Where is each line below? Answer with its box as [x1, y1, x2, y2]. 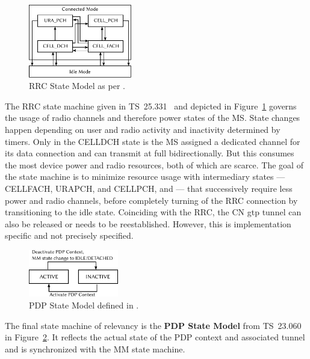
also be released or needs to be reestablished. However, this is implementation [5, 217, 291, 230]
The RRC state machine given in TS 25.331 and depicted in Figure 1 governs [5, 99, 297, 112]
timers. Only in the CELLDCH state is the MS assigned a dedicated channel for [5, 135, 300, 147]
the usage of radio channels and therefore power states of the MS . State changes [5, 111, 300, 124]
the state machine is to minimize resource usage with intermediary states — [5, 170, 285, 183]
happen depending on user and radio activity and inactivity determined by [5, 123, 281, 135]
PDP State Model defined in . [29, 299, 139, 311]
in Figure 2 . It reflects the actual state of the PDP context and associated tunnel [5, 331, 305, 343]
